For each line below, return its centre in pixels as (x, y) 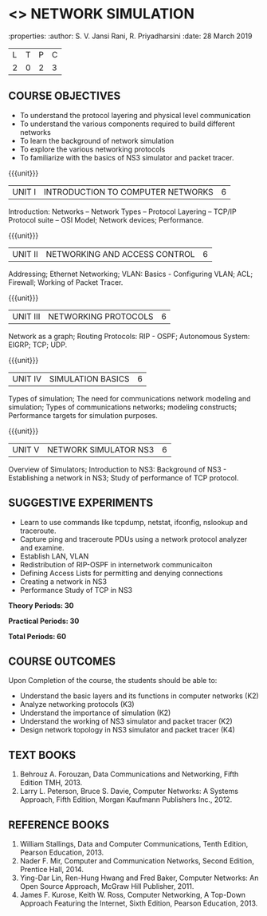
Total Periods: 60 (37, 636)
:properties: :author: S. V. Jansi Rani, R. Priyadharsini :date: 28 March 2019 (130, 36)
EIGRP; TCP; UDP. (38, 345)
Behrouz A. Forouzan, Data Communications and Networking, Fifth (129, 774)
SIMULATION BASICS (89, 378)
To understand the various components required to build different (127, 124)
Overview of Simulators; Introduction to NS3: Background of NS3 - (118, 469)
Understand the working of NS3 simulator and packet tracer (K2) (126, 721)
